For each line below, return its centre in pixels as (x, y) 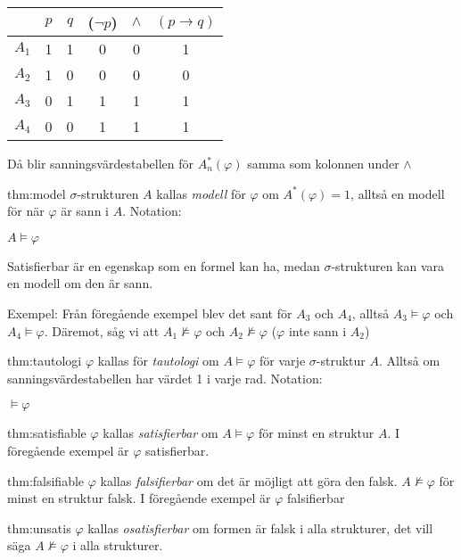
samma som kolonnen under (323, 163)
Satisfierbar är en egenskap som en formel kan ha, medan (164, 265)
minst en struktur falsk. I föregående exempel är (139, 498)
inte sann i (317, 330)
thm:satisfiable (47, 433)
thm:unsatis (39, 527)
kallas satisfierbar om (161, 433)
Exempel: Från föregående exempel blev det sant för (150, 313)
